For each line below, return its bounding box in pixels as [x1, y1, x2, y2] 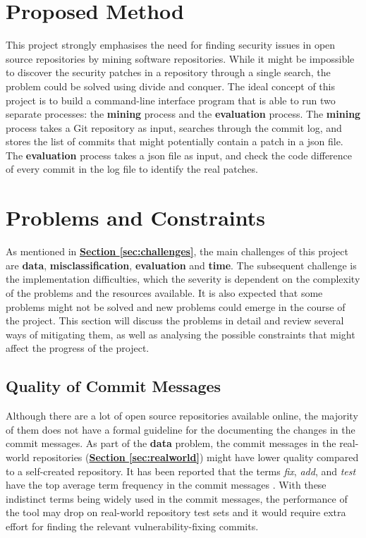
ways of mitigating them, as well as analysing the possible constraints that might [6, 326, 355, 341]
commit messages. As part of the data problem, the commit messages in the [6, 436, 336, 451]
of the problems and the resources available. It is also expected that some [6, 285, 323, 300]
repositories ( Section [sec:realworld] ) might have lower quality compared [32, 449, 359, 464]
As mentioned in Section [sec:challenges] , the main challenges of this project [6, 244, 348, 259]
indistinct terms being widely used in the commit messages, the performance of [6, 491, 348, 506]
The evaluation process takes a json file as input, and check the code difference [6, 147, 353, 162]
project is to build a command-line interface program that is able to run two [6, 92, 336, 107]
